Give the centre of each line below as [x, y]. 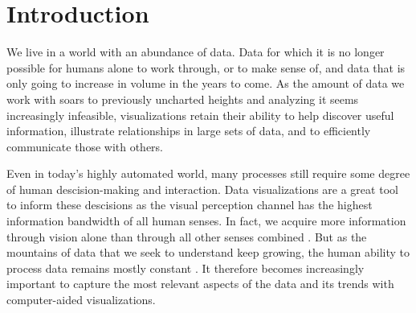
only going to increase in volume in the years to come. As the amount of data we [206, 83]
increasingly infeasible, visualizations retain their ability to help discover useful [200, 115]
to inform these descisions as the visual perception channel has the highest [190, 205]
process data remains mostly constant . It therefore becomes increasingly [186, 268]
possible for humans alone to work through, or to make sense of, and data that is [206, 67]
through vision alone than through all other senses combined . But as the [187, 236]
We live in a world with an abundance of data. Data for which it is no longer [196, 52]
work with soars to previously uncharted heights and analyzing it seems [183, 99]
